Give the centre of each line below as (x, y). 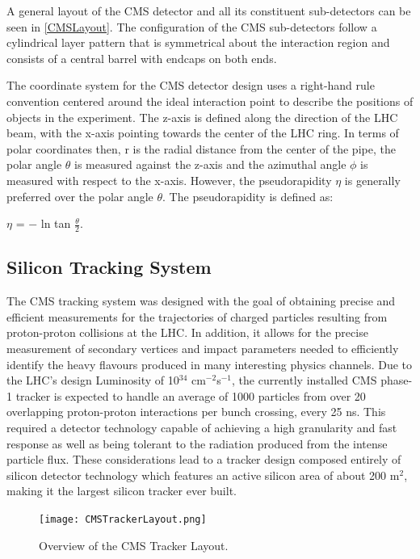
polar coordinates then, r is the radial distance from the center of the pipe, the (201, 148)
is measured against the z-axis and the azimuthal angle (210, 164)
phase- (397, 380)
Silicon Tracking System (109, 267)
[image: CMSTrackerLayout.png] (123, 519)
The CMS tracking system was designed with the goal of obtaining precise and (201, 301)
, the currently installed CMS (304, 380)
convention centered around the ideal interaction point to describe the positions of (210, 101)
